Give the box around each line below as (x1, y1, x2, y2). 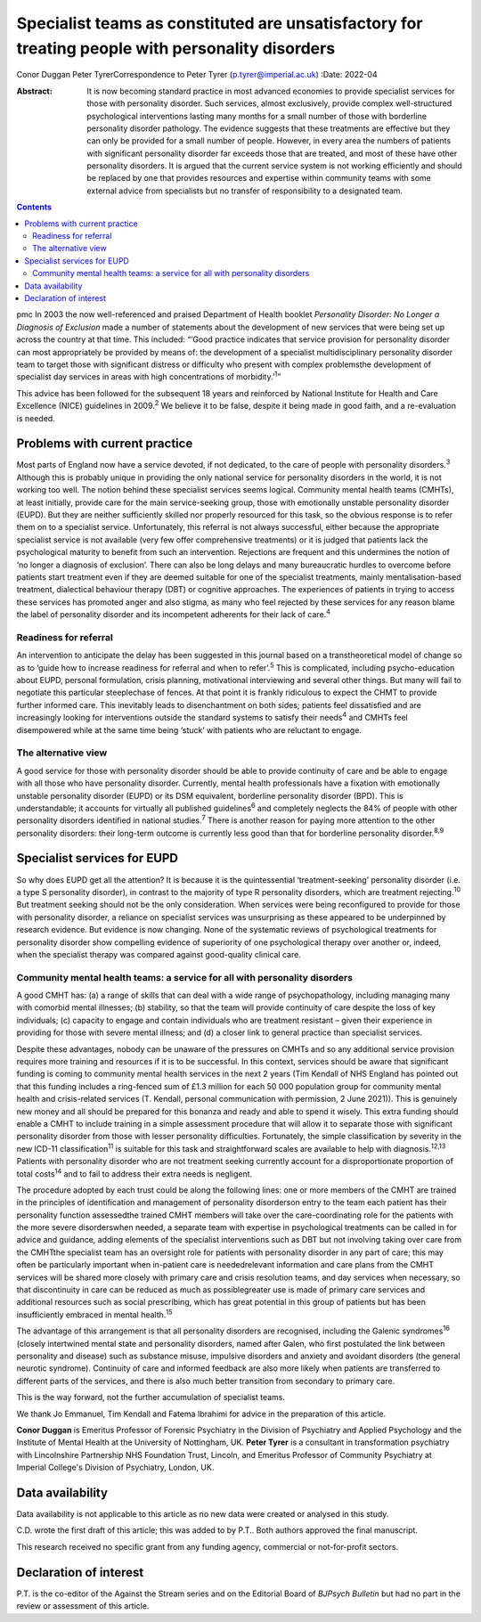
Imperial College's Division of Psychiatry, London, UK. (16, 1462, 215, 1473)
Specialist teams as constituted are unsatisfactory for (16, 13, 423, 33)
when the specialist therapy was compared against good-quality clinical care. (16, 949, 302, 959)
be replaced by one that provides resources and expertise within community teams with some (86, 173, 432, 183)
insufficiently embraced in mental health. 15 (16, 1308, 173, 1320)
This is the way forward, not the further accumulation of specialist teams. (16, 1392, 285, 1403)
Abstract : (16, 86, 53, 96)
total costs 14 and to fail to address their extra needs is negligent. (16, 1167, 253, 1179)
